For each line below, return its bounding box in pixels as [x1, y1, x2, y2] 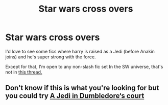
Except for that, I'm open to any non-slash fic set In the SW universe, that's [5, 63, 163, 69]
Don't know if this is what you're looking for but [5, 84, 159, 92]
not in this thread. [5, 69, 42, 75]
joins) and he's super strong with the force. [5, 54, 96, 60]
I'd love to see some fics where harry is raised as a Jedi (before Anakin [5, 48, 155, 54]
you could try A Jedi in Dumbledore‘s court [5, 92, 145, 100]
